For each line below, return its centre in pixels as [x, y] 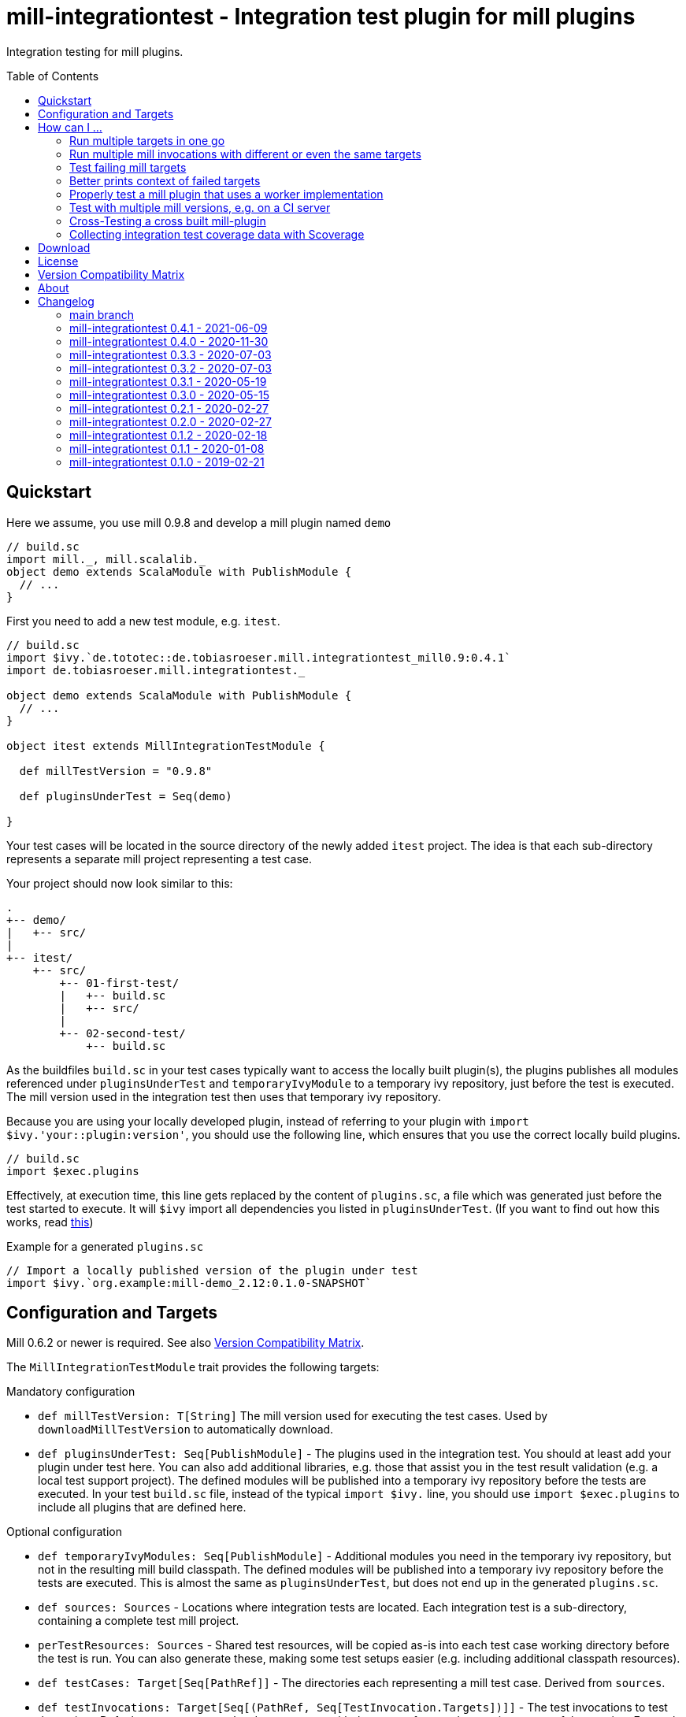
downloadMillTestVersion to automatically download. [186, 1430]
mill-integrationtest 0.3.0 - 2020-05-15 [170, 395]
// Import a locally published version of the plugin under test [212, 1270]
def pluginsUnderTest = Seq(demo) [126, 796]
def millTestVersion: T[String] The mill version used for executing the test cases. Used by [293, 1416]
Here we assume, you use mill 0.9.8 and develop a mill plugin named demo [199, 522]
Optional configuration [64, 1532]
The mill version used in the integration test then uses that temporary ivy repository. [224, 1096]
